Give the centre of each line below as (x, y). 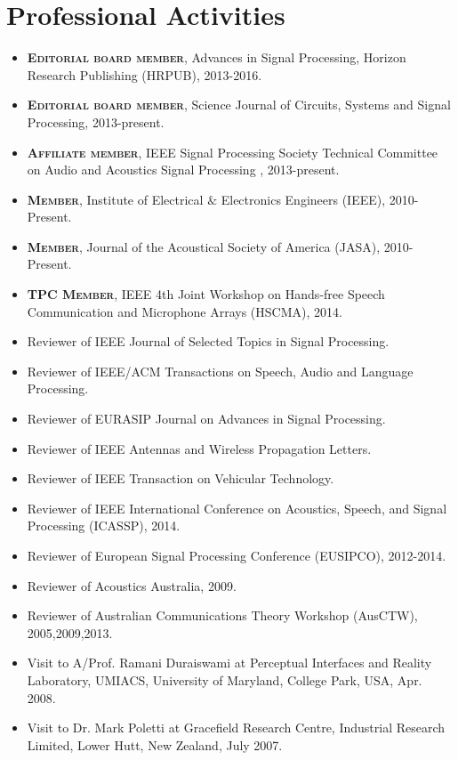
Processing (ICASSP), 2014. (104, 526)
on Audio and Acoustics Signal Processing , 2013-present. (183, 170)
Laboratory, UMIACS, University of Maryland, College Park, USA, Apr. (225, 679)
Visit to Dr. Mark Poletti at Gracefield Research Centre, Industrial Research (236, 728)
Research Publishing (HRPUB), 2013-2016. (145, 74)
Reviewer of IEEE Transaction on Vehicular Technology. (181, 478)
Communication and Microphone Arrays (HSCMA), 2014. (185, 311)
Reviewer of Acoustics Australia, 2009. (132, 585)
